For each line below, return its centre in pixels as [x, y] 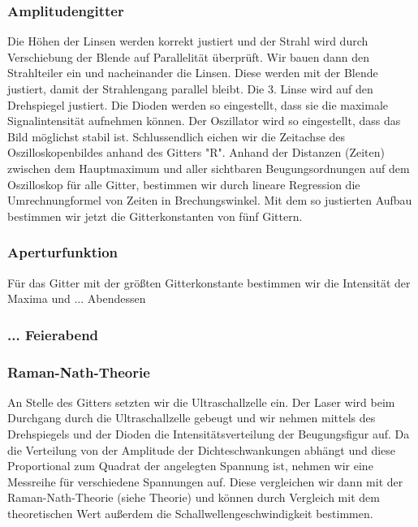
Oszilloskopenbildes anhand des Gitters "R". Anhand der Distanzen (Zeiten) [196, 152]
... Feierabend [53, 334]
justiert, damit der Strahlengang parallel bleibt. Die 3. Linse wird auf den [190, 89]
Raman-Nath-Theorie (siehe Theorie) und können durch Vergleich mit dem [194, 497]
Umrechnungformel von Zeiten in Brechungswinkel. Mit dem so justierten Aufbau [210, 200]
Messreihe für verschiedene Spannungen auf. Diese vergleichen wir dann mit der [205, 481]
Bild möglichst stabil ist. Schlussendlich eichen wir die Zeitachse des [177, 136]
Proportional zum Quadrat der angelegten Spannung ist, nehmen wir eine [190, 466]
